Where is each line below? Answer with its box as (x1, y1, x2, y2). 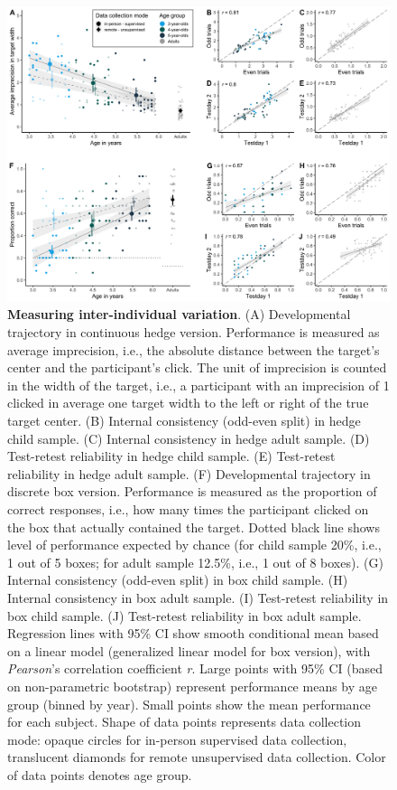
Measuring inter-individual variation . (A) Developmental (7, 305, 351, 324)
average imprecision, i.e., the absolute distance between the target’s (7, 340, 380, 359)
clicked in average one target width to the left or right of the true (7, 393, 369, 412)
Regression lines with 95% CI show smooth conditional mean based (7, 624, 379, 643)
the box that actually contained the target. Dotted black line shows (7, 517, 380, 536)
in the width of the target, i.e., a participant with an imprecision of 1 (7, 375, 390, 394)
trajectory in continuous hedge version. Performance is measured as (7, 323, 380, 342)
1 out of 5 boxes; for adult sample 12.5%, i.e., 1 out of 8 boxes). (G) (7, 552, 383, 571)
